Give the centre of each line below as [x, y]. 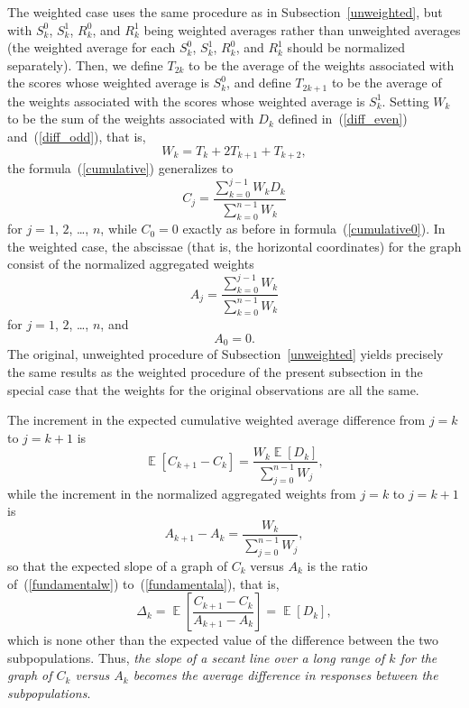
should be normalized [346, 47]
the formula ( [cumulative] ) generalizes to [120, 168]
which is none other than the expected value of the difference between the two [223, 640]
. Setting [405, 101]
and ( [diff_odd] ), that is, [77, 137]
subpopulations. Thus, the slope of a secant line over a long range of [196, 657]
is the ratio [337, 565]
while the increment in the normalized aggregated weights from [182, 493]
